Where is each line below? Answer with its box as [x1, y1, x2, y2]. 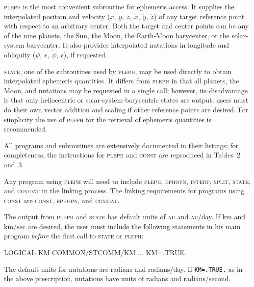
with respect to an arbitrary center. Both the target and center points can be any [4, 21, 249, 31]
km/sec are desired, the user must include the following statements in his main [4, 221, 241, 231]
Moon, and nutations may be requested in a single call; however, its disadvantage [4, 85, 248, 95]
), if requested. [63, 49, 107, 59]
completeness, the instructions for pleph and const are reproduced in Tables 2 [4, 150, 240, 160]
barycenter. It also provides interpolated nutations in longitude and [26, 40, 229, 50]
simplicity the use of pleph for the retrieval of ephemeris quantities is [4, 114, 211, 124]
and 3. [4, 159, 24, 169]
